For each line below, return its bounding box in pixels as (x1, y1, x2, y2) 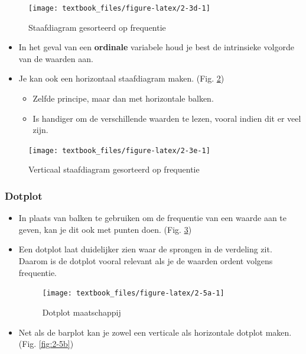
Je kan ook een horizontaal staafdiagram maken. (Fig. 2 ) (18, 72, 224, 85)
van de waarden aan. (18, 52, 93, 64)
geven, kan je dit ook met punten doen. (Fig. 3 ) (18, 223, 192, 235)
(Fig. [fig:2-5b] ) (18, 337, 74, 350)
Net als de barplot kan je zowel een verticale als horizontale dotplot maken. (18, 326, 292, 338)
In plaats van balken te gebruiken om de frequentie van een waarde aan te (18, 212, 287, 224)
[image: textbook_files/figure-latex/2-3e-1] (28, 146, 210, 155)
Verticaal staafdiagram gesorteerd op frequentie (28, 163, 200, 176)
